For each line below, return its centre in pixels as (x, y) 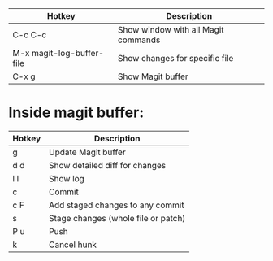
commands (139, 40)
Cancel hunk (73, 245)
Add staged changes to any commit (116, 205)
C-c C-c (30, 35)
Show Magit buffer (153, 76)
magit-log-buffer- (67, 53)
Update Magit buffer (87, 152)
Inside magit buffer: (76, 113)
